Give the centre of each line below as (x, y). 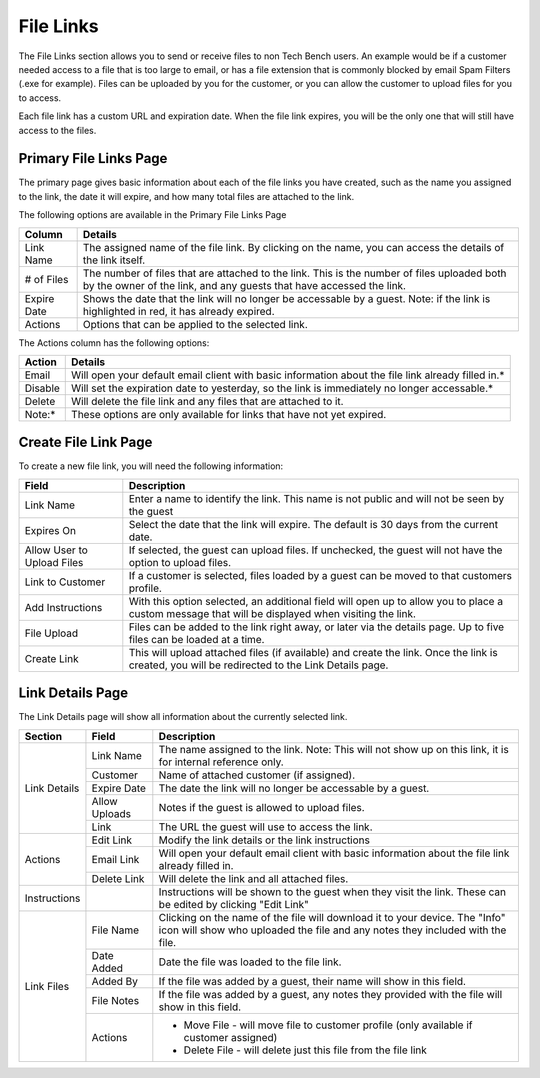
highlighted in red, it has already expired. (178, 311)
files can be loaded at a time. (196, 639)
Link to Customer (65, 582)
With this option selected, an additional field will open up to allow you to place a (316, 601)
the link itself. (114, 260)
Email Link (115, 859)
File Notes (115, 1000)
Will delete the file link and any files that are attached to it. (207, 401)
